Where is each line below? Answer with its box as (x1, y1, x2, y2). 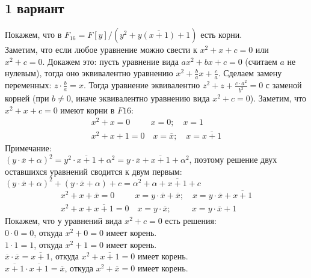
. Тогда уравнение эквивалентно (83, 79, 200, 91)
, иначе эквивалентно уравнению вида (70, 92, 210, 104)
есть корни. (200, 28, 242, 41)
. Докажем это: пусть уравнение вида (42, 55, 179, 67)
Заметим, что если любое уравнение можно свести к (5, 43, 197, 56)
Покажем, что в (5, 28, 62, 41)
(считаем (245, 55, 277, 67)
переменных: (5, 79, 52, 91)
